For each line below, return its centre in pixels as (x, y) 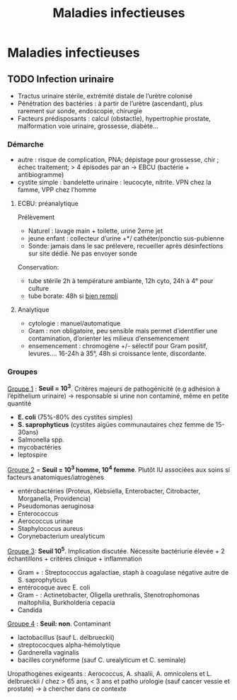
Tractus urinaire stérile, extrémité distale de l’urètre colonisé (105, 96)
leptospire (32, 455)
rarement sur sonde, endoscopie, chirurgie (80, 111)
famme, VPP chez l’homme (57, 190)
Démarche (25, 144)
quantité (19, 403)
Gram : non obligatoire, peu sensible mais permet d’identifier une (123, 331)
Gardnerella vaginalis (48, 652)
